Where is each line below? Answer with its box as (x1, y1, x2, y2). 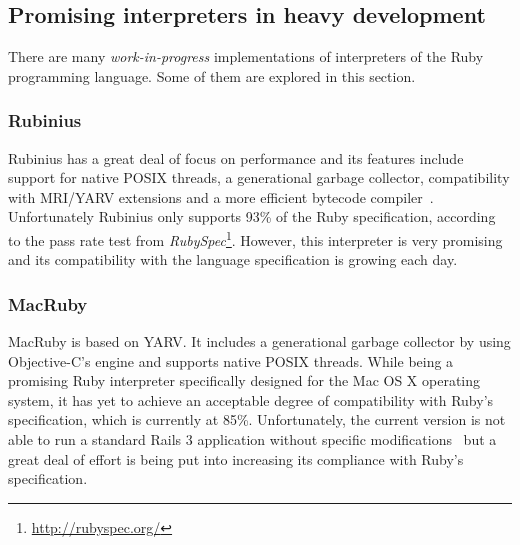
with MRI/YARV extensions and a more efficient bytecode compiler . (8, 186, 434, 207)
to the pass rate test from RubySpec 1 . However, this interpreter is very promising (8, 226, 503, 250)
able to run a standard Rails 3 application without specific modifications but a (8, 429, 497, 450)
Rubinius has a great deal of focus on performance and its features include (8, 147, 464, 168)
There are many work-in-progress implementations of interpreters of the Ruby (8, 46, 484, 67)
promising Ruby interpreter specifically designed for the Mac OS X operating (8, 370, 481, 391)
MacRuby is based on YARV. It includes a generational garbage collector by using (8, 331, 511, 352)
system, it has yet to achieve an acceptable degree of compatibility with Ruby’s (8, 389, 494, 410)
